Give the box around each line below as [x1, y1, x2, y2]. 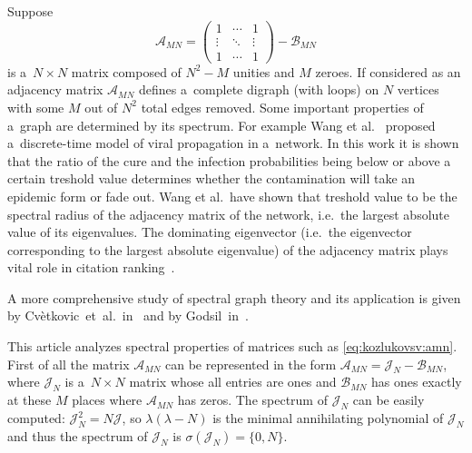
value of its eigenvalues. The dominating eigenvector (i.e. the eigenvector [7, 222, 412, 241]
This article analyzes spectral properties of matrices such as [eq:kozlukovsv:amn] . [7, 337, 457, 356]
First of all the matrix [7, 354, 130, 373]
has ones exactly [371, 372, 462, 391]
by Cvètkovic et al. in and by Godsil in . [7, 306, 249, 325]
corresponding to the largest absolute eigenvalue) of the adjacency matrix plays [7, 240, 448, 259]
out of [84, 97, 118, 116]
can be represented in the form [165, 354, 337, 373]
